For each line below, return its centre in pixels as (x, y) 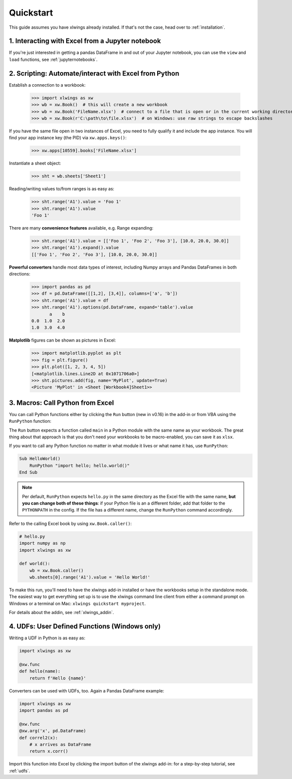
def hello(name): (40, 671)
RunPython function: (30, 421)
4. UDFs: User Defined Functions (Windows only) (85, 626)
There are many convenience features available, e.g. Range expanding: (81, 228)
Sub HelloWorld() (40, 459)
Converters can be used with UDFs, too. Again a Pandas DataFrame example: (87, 690)
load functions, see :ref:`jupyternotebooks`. (53, 59)
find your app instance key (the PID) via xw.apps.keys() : (68, 138)
